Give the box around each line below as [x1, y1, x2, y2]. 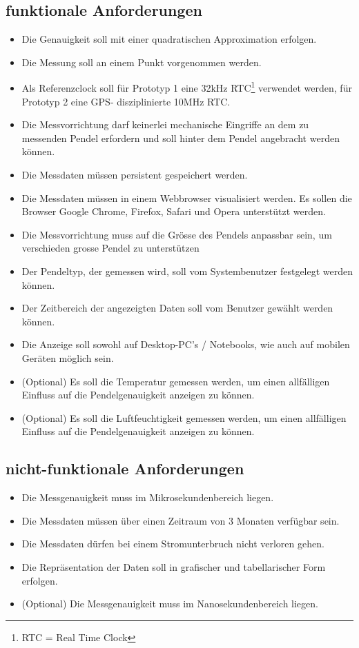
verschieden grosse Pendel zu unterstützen [21, 241, 200, 255]
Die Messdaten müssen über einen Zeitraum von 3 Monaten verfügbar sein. [21, 513, 340, 527]
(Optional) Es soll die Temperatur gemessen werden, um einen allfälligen [21, 374, 330, 388]
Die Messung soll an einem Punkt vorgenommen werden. [21, 54, 262, 69]
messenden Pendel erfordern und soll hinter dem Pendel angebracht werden [21, 130, 340, 145]
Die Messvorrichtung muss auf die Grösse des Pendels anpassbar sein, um [21, 227, 332, 241]
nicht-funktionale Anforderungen [6, 458, 244, 479]
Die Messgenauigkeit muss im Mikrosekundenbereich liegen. [21, 490, 274, 505]
